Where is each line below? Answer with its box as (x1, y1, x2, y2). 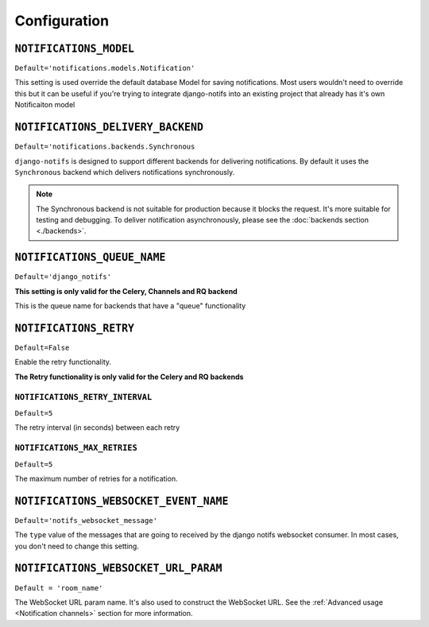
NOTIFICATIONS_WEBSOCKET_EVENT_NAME (14, 494, 229, 508)
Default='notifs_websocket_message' (14, 516, 158, 524)
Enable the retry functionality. (14, 358, 111, 367)
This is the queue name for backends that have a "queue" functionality (14, 301, 246, 311)
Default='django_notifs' (14, 273, 111, 281)
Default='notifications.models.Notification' (14, 64, 195, 73)
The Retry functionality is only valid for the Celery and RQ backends (14, 372, 244, 381)
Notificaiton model (14, 100, 75, 110)
